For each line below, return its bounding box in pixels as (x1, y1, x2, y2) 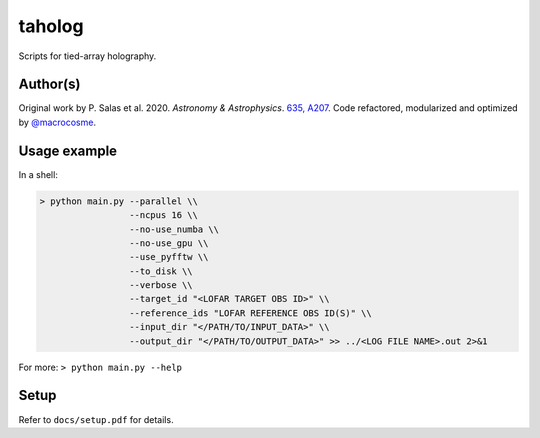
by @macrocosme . (18, 116, 97, 128)
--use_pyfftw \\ (128, 251, 209, 263)
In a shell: (18, 168, 59, 180)
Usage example (18, 142, 118, 159)
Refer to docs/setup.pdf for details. (18, 413, 174, 425)
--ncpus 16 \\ (128, 210, 199, 221)
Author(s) (18, 76, 81, 93)
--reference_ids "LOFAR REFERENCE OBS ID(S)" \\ (128, 307, 372, 319)
